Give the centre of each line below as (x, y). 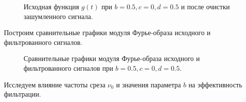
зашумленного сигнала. (58, 16)
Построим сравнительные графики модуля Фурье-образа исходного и (107, 32)
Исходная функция (51, 6)
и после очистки (205, 6)
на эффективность (215, 84)
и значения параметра (149, 84)
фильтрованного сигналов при (68, 68)
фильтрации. (23, 94)
